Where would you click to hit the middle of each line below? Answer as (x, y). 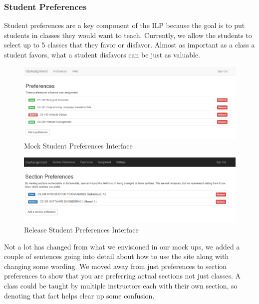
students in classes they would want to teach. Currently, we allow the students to (128, 35)
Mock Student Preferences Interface (78, 145)
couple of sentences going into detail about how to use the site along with (117, 256)
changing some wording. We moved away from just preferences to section (116, 266)
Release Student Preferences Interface (81, 230)
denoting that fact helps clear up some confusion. (79, 295)
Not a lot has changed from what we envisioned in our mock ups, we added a (122, 246)
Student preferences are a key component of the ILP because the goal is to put (125, 25)
